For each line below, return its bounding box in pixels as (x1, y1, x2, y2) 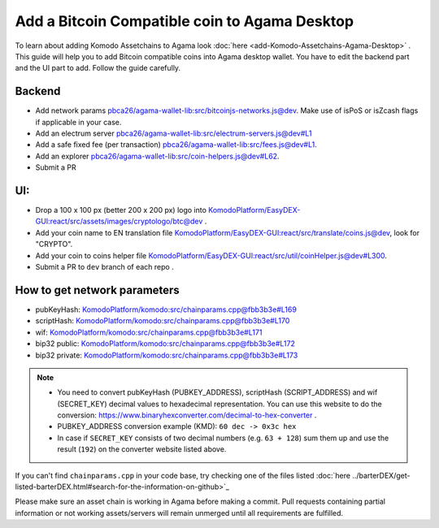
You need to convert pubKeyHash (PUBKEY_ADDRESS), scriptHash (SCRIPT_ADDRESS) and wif (57, 387, 378, 397)
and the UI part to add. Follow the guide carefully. (15, 63, 181, 73)
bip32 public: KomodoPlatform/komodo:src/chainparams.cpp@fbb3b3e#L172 (35, 339, 296, 348)
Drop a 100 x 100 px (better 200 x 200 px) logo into (35, 206, 207, 215)
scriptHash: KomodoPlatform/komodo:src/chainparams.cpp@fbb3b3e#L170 (35, 316, 290, 326)
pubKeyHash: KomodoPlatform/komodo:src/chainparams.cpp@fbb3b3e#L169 (35, 305, 297, 314)
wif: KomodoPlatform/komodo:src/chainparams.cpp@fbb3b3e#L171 (35, 327, 263, 337)
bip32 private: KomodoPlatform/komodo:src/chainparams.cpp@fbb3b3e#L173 (35, 350, 298, 360)
